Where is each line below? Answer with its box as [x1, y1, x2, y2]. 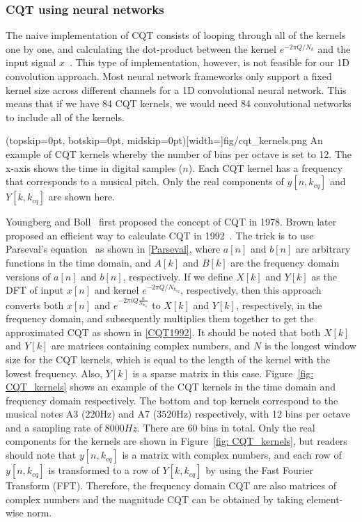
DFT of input [6, 283, 64, 297]
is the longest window [264, 338, 356, 353]
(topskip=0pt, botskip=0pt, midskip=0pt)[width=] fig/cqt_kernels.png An [6, 133, 323, 148]
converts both [6, 297, 64, 312]
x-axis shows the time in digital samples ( [6, 160, 183, 175]
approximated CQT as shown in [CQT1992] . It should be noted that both [6, 324, 321, 339]
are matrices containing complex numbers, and [51, 338, 251, 353]
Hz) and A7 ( [100, 406, 157, 421]
